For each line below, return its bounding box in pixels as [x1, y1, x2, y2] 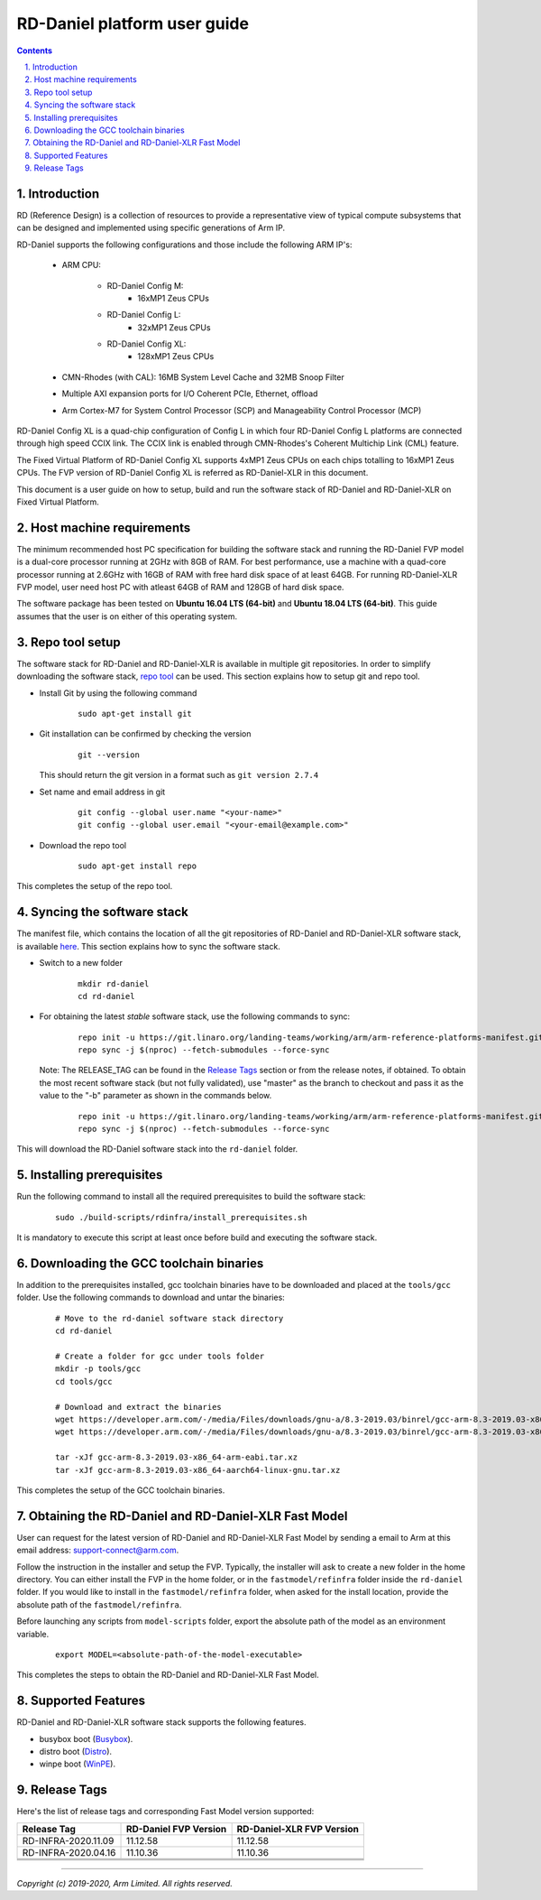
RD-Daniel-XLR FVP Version [236, 1822, 360, 1835]
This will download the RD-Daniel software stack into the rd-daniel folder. [16, 1144, 298, 1154]
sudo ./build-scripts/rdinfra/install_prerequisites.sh [55, 1212, 307, 1222]
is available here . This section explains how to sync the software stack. [16, 941, 281, 951]
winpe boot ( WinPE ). [39, 1758, 116, 1769]
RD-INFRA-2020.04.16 [22, 1846, 116, 1858]
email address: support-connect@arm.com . [16, 1544, 179, 1556]
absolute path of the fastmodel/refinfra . [16, 1599, 182, 1610]
